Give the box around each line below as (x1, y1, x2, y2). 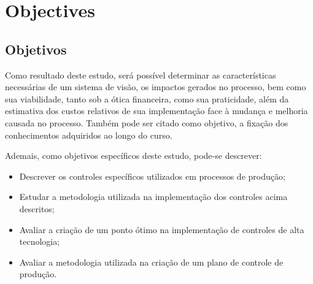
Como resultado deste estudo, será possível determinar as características (5, 68, 276, 81)
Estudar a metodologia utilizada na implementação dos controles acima (19, 190, 288, 203)
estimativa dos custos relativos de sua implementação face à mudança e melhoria (5, 104, 308, 117)
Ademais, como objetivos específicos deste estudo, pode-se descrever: (5, 149, 262, 162)
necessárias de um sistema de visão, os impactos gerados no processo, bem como (5, 80, 306, 93)
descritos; (19, 202, 55, 215)
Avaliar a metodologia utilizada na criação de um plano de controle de (19, 255, 284, 268)
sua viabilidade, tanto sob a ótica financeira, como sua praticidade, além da (5, 92, 289, 105)
